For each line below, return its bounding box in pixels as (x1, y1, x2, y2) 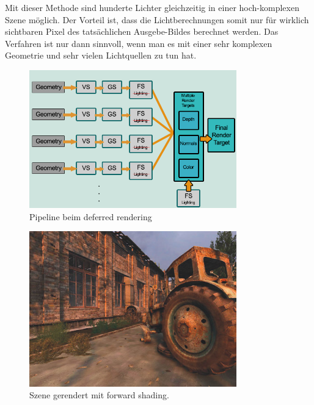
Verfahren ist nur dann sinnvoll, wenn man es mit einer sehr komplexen (5, 37, 272, 49)
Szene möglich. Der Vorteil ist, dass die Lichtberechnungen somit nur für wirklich (5, 13, 309, 26)
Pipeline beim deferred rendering (29, 210, 152, 223)
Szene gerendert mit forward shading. (29, 389, 169, 401)
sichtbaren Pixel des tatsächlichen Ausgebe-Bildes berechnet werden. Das (5, 25, 279, 38)
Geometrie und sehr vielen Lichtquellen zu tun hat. (5, 49, 197, 62)
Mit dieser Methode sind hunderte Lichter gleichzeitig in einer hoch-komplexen (5, 1, 299, 13)
